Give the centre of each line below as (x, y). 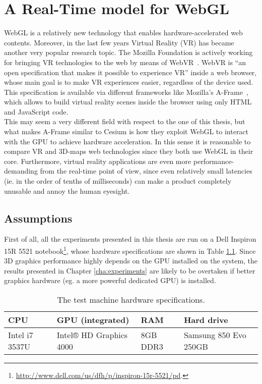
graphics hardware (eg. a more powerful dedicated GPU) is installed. (110, 280)
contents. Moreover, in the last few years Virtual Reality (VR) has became (119, 42)
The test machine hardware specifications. (131, 300)
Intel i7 (21, 335)
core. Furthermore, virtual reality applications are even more (98, 161)
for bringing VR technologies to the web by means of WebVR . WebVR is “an (125, 62)
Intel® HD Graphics (92, 335)
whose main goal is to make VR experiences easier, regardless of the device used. (129, 82)
